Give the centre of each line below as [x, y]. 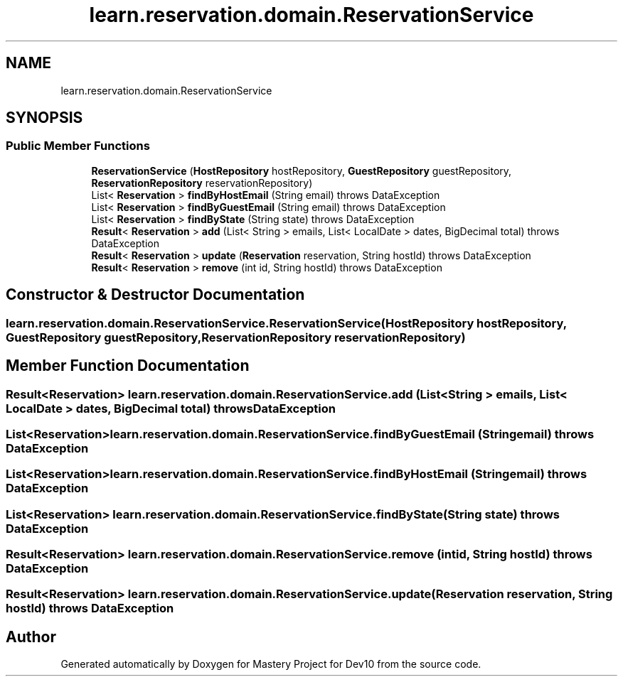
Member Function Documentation [128, 366]
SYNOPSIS [44, 118]
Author [31, 637]
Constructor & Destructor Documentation [155, 295]
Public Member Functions [78, 146]
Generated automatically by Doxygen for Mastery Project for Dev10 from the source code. [271, 664]
